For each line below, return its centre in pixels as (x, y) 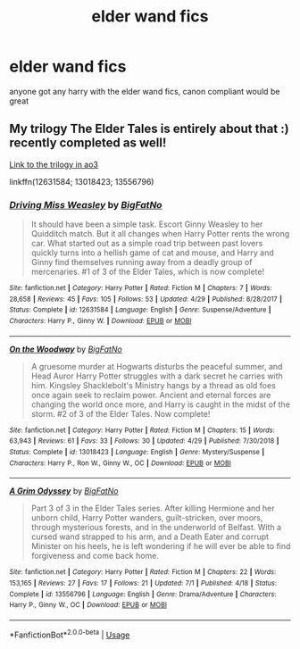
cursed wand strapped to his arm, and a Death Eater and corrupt (150, 537)
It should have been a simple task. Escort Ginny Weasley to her (147, 224)
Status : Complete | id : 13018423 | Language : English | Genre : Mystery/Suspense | (137, 452)
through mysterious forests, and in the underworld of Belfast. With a (156, 528)
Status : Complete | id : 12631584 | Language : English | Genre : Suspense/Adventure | (140, 310)
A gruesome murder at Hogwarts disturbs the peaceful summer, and (157, 366)
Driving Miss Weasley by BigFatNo (86, 204)
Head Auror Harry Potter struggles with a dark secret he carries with (157, 376)
